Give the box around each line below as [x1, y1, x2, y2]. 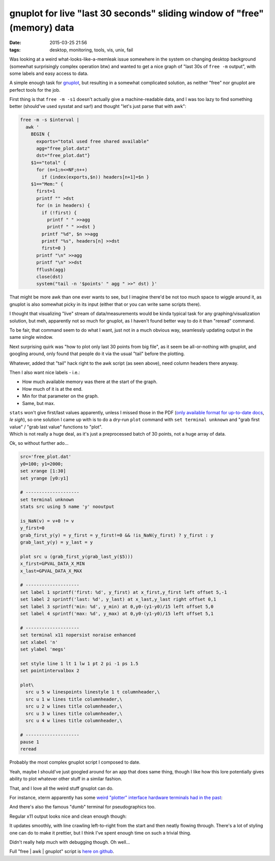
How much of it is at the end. [22, 386, 83, 392]
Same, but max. [22, 400, 56, 406]
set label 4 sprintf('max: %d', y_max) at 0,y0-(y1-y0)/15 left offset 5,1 [20, 611, 214, 616]
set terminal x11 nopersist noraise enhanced [20, 632, 136, 638]
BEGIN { [31, 131, 50, 137]
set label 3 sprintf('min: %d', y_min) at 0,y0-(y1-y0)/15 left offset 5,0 [20, 604, 214, 609]
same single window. [9, 334, 53, 340]
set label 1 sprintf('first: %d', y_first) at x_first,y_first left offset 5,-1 [20, 589, 227, 595]
